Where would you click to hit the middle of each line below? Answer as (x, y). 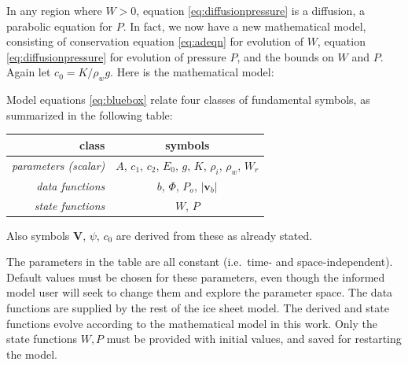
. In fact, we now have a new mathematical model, (244, 26)
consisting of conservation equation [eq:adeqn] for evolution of (155, 41)
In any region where (54, 10)
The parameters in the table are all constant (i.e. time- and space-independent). (200, 262)
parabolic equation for (60, 26)
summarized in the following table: (90, 114)
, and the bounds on (285, 56)
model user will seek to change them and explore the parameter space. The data (200, 292)
